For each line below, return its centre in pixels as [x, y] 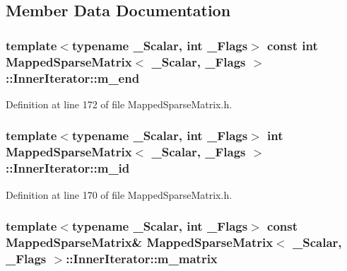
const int [293, 45]
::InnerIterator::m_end [73, 77]
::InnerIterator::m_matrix [142, 258]
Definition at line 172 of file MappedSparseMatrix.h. [119, 104]
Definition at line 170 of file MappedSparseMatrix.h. [119, 194]
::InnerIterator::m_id [68, 168]
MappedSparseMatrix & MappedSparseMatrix [140, 242]
